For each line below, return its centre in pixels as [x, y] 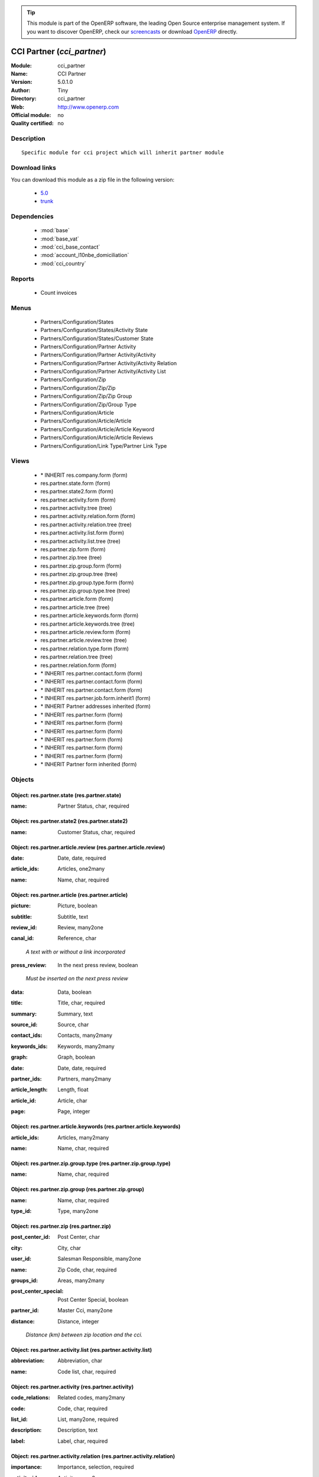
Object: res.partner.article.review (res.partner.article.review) [88, 847]
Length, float [73, 1089]
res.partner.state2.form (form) [77, 492]
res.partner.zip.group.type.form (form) [87, 583]
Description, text [78, 1430]
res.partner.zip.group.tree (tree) [79, 574]
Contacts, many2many [85, 1035]
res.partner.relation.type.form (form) [85, 648]
